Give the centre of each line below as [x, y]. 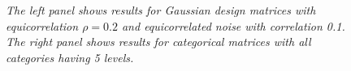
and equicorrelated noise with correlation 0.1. [233, 25]
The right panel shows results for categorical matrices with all [158, 42]
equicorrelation [42, 25]
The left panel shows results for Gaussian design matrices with [161, 10]
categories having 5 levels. [70, 57]
